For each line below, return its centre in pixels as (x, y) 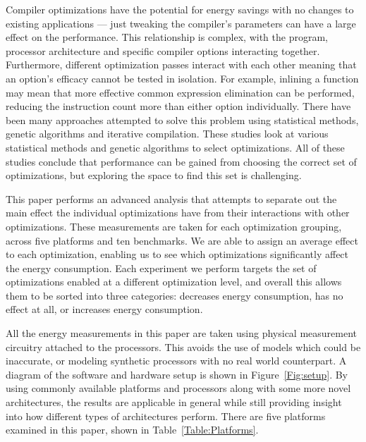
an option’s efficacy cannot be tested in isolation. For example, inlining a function (182, 78)
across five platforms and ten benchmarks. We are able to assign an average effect (182, 240)
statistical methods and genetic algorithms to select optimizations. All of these (175, 147)
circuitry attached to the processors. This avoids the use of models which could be (183, 346)
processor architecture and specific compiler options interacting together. (163, 50)
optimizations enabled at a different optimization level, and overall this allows (174, 282)
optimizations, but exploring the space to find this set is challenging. (154, 175)
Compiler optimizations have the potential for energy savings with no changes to (180, 9)
